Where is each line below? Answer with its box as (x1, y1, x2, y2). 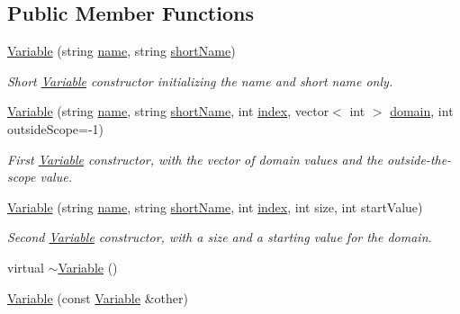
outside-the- (386, 149, 452, 168)
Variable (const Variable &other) (7, 288, 188, 307)
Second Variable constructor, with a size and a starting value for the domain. (7, 228, 432, 247)
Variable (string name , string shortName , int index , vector (7, 102, 329, 121)
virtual (7, 257, 44, 276)
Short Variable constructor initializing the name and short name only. (7, 71, 393, 90)
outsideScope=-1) (7, 119, 104, 138)
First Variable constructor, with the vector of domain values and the (7, 149, 383, 168)
